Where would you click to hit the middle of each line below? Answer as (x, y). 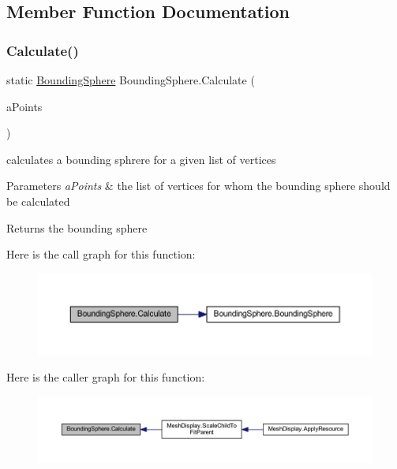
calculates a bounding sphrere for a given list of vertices (141, 159)
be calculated (38, 201)
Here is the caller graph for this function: (106, 377)
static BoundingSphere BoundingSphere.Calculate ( (131, 80)
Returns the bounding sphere (77, 227)
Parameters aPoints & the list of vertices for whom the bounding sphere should (198, 186)
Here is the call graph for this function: (101, 254)
